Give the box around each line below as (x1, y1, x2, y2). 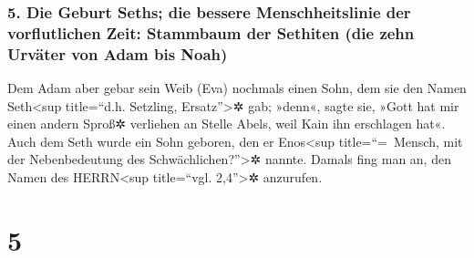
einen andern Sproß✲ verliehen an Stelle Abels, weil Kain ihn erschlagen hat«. (7, 114, 446, 133)
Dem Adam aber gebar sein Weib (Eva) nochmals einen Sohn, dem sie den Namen (7, 78, 467, 98)
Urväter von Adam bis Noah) (7, 42, 228, 65)
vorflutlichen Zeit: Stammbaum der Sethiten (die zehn (7, 21, 415, 44)
